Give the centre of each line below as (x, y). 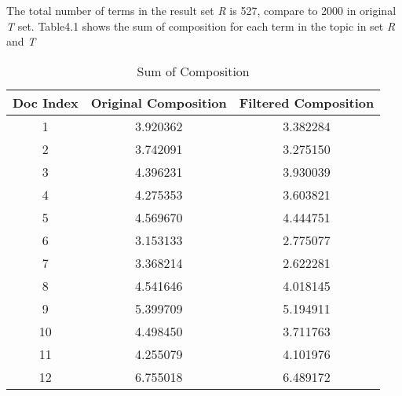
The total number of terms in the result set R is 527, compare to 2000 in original (201, 10)
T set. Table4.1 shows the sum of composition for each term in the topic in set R (201, 26)
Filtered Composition (307, 102)
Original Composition (159, 102)
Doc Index (46, 102)
